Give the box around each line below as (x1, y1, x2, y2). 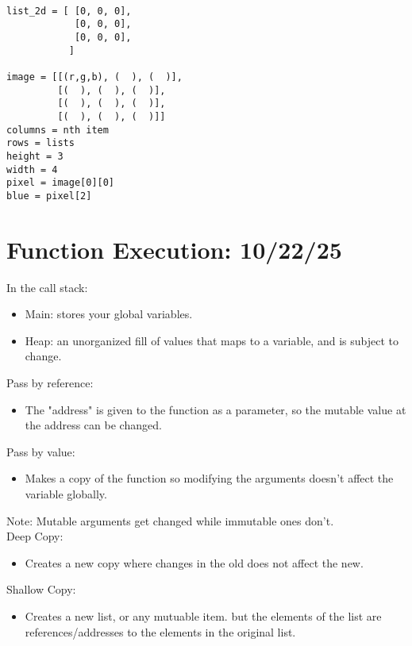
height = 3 (6, 150, 64, 162)
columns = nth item (6, 124, 109, 136)
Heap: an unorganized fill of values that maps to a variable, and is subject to (25, 332, 399, 348)
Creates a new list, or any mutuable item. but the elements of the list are (25, 607, 382, 624)
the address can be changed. (25, 417, 162, 433)
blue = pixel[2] (6, 190, 92, 202)
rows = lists (6, 137, 75, 149)
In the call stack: (6, 279, 88, 295)
